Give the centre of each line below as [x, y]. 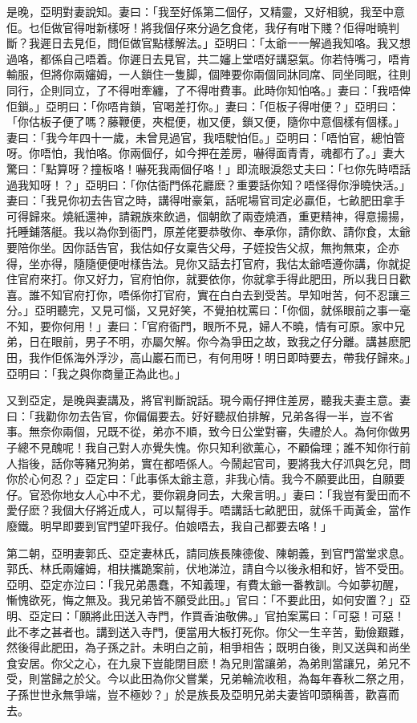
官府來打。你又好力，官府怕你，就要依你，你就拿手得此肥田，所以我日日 [208, 279]
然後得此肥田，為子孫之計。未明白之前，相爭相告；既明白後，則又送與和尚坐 [208, 647]
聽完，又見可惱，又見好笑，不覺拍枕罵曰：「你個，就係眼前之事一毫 [233, 310]
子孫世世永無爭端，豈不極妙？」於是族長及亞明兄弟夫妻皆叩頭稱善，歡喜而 [203, 694]
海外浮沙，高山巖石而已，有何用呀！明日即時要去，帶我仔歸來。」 [242, 357]
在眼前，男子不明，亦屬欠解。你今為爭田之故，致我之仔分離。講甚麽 [219, 341]
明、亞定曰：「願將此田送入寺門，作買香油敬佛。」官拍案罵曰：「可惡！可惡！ [206, 615]
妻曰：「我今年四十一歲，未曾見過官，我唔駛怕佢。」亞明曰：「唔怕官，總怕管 [206, 137]
